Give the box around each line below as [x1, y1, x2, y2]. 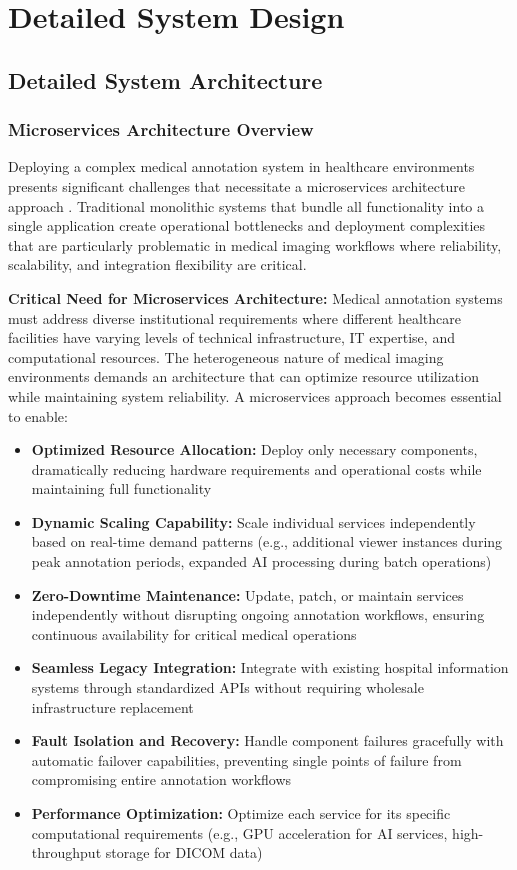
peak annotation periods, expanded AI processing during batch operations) [31, 551, 492, 572]
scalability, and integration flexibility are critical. [8, 254, 307, 275]
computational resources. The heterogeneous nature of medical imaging [8, 346, 444, 367]
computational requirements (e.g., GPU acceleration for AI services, [31, 822, 448, 843]
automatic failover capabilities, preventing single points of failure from [31, 749, 462, 770]
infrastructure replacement [31, 696, 194, 717]
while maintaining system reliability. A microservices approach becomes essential [8, 385, 502, 406]
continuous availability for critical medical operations [31, 623, 357, 644]
